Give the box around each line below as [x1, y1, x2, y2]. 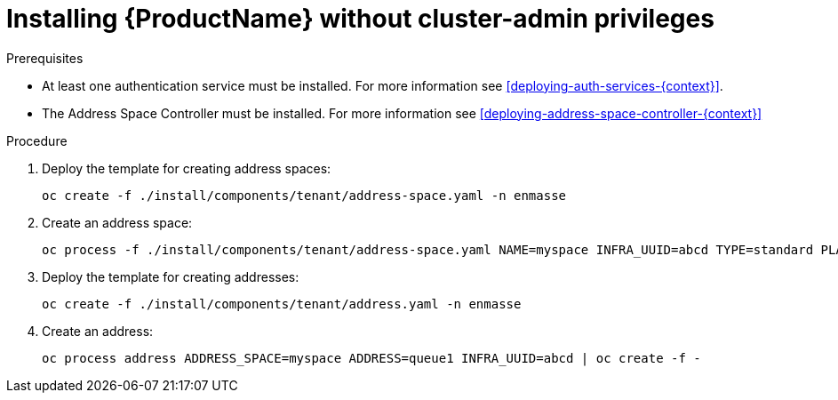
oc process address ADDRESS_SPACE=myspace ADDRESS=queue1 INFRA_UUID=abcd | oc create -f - [42, 350, 701, 365]
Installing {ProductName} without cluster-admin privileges [6, 4, 714, 34]
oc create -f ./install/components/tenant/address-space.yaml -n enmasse [42, 188, 567, 203]
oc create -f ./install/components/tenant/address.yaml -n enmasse [42, 296, 522, 311]
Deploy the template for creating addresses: [42, 268, 299, 284]
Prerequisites [6, 50, 84, 66]
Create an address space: [42, 214, 193, 230]
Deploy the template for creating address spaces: [42, 160, 331, 176]
